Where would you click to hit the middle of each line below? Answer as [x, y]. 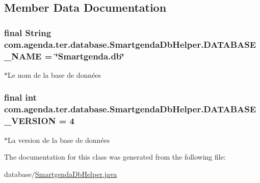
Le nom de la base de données [55, 74]
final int [20, 97]
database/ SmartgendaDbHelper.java [61, 174]
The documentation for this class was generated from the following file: [115, 157]
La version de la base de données [59, 140]
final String [28, 32]
